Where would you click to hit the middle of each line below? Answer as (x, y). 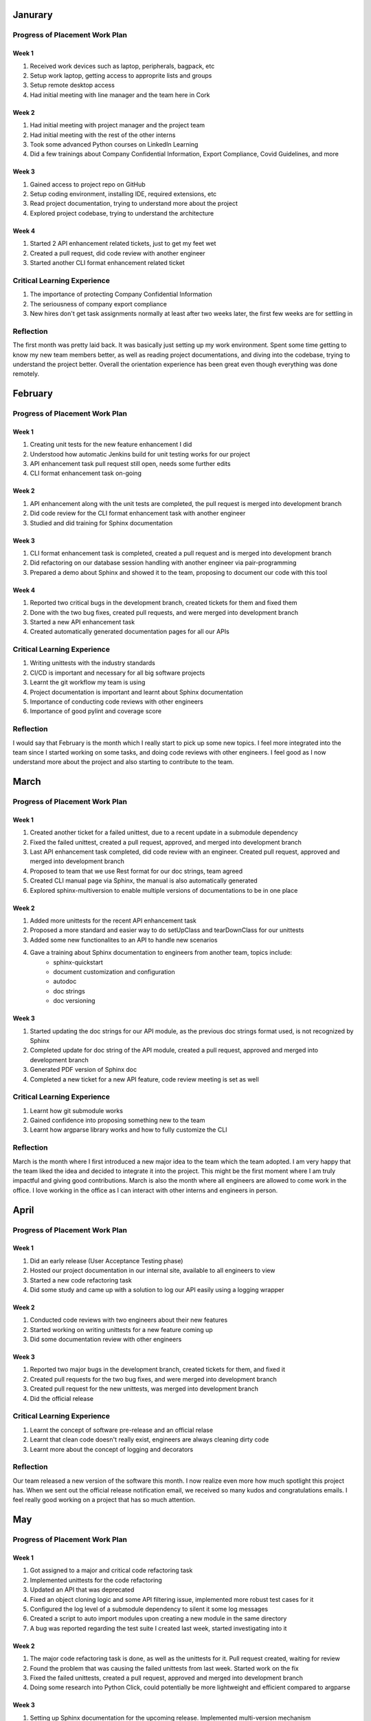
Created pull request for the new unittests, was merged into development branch (144, 1389)
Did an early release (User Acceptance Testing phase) (106, 1260)
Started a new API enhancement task (82, 622)
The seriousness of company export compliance (99, 304)
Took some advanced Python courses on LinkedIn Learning (114, 144)
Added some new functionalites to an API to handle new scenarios (124, 940)
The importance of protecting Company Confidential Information (121, 294)
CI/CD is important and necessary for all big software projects (117, 673)
